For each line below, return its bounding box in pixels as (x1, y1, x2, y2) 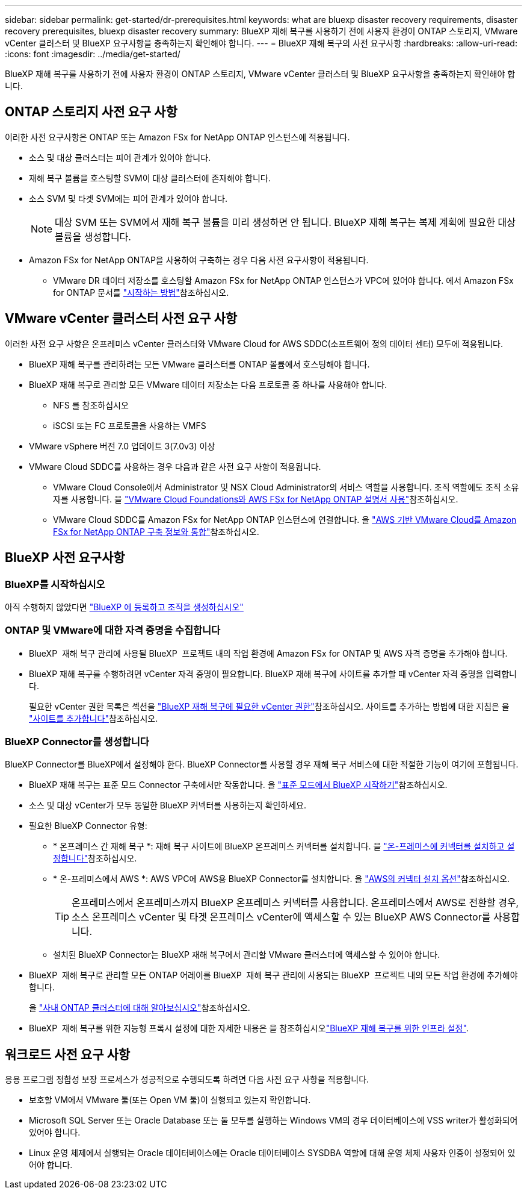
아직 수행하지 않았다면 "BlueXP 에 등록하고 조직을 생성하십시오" (5, 601, 244, 612)
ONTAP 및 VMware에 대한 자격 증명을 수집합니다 (5, 624, 221, 637)
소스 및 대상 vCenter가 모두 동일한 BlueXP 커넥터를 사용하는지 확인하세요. (29, 800, 306, 811)
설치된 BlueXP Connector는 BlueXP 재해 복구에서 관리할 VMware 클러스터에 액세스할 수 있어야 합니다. (53, 949, 440, 960)
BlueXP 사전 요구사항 (5, 550, 125, 566)
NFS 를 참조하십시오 (53, 399, 129, 410)
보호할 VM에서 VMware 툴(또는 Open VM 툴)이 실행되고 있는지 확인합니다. (29, 1095, 311, 1105)
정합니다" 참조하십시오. (53, 853, 137, 864)
